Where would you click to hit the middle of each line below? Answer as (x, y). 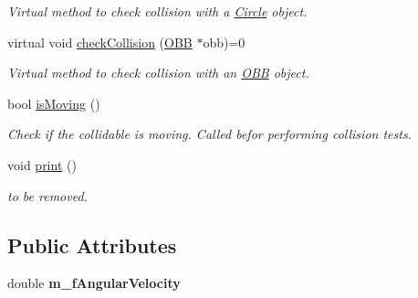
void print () (42, 164)
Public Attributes (92, 245)
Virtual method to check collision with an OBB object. (158, 73)
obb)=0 (224, 42)
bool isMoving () (54, 103)
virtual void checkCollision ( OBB (100, 42)
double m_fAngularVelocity (94, 283)
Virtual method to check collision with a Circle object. (157, 11)
